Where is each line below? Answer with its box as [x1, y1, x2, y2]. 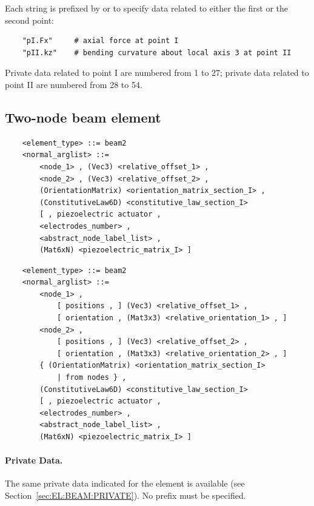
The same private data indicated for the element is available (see [5, 477, 245, 490]
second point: [5, 13, 54, 26]
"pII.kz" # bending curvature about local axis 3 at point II [22, 48, 292, 57]
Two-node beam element [5, 107, 161, 126]
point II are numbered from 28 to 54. [5, 78, 142, 90]
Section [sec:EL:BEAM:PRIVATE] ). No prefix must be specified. [5, 489, 246, 501]
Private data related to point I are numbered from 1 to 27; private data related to [5, 66, 309, 79]
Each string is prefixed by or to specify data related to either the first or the [5, 2, 289, 14]
